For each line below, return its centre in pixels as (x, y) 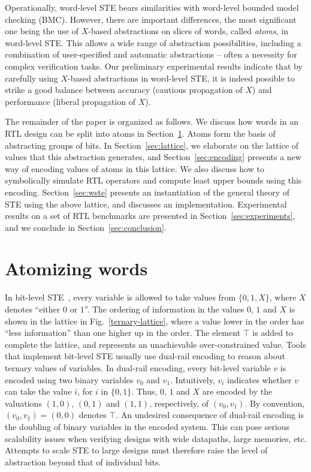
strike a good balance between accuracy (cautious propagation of (124, 90)
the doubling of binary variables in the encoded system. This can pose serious (147, 426)
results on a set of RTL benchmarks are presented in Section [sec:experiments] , (150, 216)
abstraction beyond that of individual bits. (83, 462)
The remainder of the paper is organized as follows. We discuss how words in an (152, 121)
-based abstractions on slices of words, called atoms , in (188, 31)
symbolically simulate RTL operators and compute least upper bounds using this (153, 180)
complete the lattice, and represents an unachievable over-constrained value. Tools (155, 344)
